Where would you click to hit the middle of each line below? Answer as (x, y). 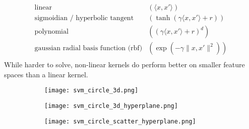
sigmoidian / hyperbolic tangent (84, 18)
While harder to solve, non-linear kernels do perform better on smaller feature (125, 64)
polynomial (51, 32)
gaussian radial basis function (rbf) (88, 48)
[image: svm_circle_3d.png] (91, 91)
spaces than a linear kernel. (46, 74)
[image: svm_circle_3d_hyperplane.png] (111, 106)
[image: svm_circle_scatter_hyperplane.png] (120, 121)
